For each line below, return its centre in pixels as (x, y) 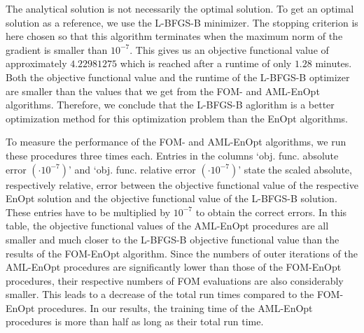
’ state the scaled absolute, (295, 169)
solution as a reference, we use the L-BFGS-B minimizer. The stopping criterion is (182, 22)
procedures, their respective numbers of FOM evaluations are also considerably (175, 280)
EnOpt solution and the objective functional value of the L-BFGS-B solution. (171, 198)
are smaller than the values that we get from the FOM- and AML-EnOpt (163, 91)
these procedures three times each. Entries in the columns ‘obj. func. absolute (172, 155)
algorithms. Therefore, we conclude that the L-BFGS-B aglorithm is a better (170, 105)
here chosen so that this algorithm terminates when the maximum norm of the (174, 36)
